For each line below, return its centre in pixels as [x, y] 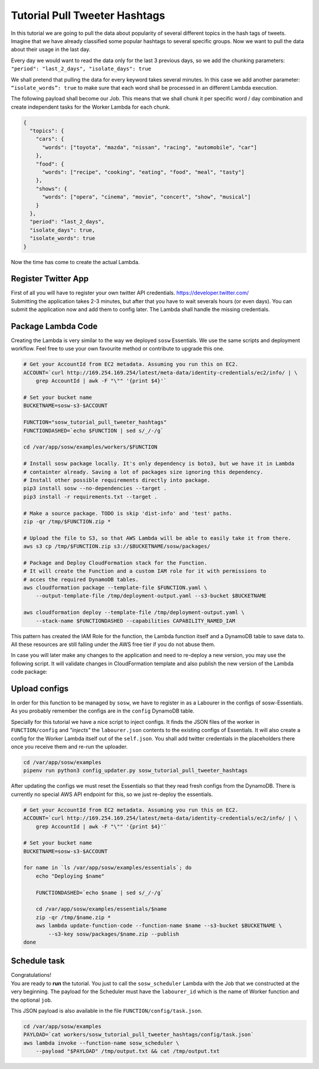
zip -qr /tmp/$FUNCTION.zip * [67, 521]
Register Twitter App [50, 279]
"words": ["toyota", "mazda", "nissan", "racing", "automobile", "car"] [149, 147]
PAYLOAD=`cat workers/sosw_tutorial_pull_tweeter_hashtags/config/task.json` [139, 1035]
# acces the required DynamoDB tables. [81, 579]
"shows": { [51, 189]
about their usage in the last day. [51, 50]
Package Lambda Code [54, 326]
